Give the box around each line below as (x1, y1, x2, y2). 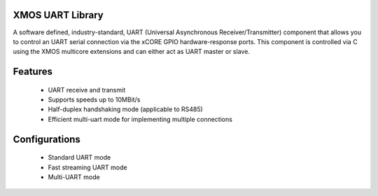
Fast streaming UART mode (48, 163, 127, 171)
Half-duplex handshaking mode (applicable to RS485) (48, 105, 203, 113)
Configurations (13, 133, 80, 145)
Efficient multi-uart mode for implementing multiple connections (48, 115, 232, 123)
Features (13, 66, 52, 78)
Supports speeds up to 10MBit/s (48, 95, 141, 104)
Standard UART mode (48, 153, 111, 162)
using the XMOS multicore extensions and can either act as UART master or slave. (13, 48, 250, 56)
